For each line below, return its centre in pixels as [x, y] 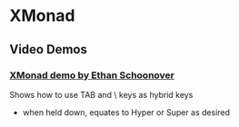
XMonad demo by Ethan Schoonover [92, 75]
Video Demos [49, 49]
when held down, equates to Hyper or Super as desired [126, 112]
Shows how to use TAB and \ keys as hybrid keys [101, 94]
